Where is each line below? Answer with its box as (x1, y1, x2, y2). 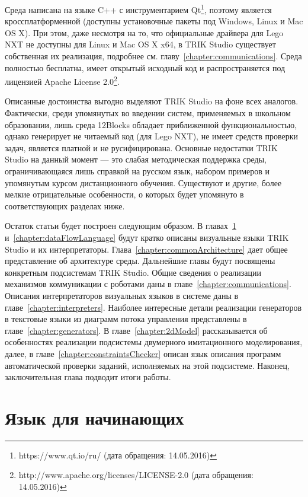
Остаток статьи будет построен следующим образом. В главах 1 (5, 219, 236, 232)
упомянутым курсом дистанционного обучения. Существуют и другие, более (5, 176, 282, 189)
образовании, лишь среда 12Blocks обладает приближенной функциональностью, (5, 118, 297, 130)
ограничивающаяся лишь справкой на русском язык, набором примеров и (5, 165, 269, 177)
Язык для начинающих (5, 405, 184, 429)
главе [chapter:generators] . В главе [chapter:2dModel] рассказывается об (5, 324, 268, 336)
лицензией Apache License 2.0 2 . (5, 74, 120, 87)
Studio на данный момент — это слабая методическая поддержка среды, (5, 153, 267, 165)
